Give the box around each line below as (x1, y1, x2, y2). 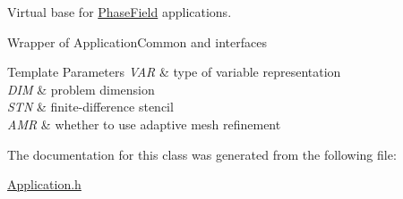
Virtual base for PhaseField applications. (7, 3, 232, 21)
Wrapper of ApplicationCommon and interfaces (7, 32, 267, 51)
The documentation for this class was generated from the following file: (7, 145, 397, 163)
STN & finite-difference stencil (7, 97, 174, 116)
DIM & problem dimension (7, 79, 155, 98)
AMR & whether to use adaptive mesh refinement (7, 114, 281, 133)
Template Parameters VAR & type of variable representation (7, 62, 341, 81)
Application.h (7, 175, 81, 194)
